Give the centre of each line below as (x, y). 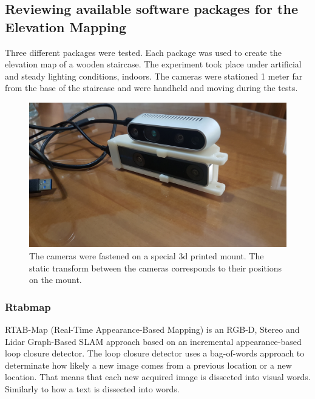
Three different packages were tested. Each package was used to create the (143, 52)
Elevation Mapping (66, 26)
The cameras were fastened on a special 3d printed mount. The (147, 256)
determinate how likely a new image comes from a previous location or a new (148, 365)
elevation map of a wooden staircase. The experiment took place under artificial (153, 64)
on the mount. (56, 280)
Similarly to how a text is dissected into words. (92, 389)
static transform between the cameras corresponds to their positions (156, 268)
